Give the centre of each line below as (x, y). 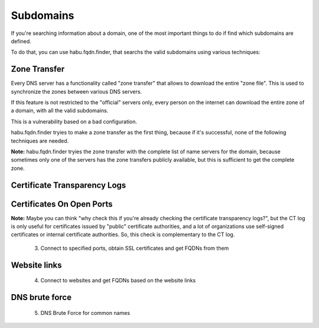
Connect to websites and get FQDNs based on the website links (118, 281)
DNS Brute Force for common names (85, 313)
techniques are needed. (40, 141)
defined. (21, 41)
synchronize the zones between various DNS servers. (76, 91)
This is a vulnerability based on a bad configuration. (74, 121)
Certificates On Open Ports (62, 204)
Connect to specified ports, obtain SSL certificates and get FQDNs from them (135, 248)
